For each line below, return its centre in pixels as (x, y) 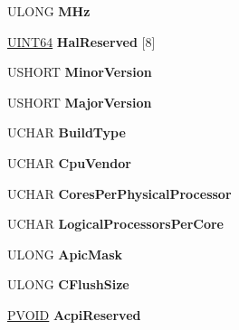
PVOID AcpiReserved (74, 314)
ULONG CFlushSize (68, 284)
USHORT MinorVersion (80, 72)
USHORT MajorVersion (80, 102)
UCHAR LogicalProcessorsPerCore (115, 224)
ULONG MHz (49, 11)
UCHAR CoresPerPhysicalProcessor (119, 193)
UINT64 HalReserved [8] (81, 41)
